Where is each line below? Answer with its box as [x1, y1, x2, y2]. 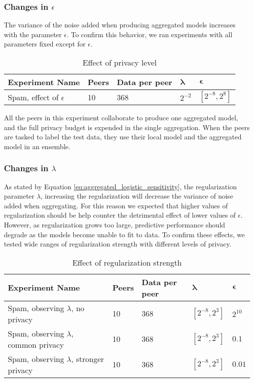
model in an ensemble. [4, 141, 71, 151]
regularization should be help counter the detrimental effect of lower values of [4, 210, 236, 220]
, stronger [71, 353, 104, 364]
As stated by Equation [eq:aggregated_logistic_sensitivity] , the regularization [4, 181, 237, 191]
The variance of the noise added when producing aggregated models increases [4, 20, 236, 30]
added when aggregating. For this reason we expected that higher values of [4, 200, 228, 210]
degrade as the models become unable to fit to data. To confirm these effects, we [4, 229, 245, 239]
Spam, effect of [8, 91, 59, 103]
